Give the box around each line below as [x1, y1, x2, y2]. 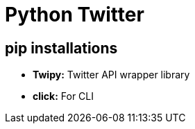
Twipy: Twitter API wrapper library [33, 69, 190, 81]
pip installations [5, 39, 118, 57]
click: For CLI [33, 90, 94, 103]
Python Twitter [5, 3, 144, 26]
